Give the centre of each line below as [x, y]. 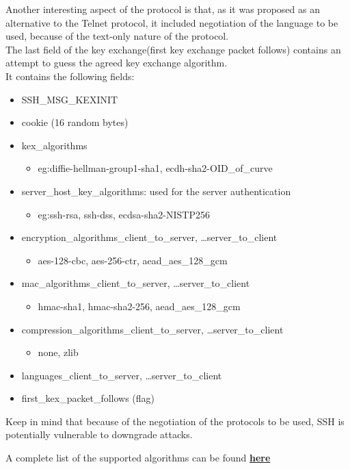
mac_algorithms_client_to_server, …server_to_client [136, 283]
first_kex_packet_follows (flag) [88, 398]
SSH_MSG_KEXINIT [70, 99]
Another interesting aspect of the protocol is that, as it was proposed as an [163, 9]
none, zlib [58, 352]
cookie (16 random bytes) [75, 122]
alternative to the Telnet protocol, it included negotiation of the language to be [172, 22]
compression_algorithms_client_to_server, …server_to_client [152, 329]
